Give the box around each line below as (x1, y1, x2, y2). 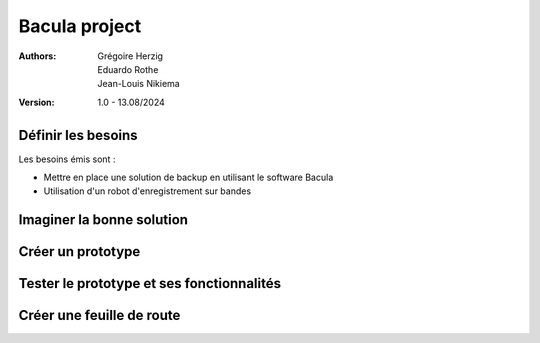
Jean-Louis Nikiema (97, 78, 180, 90)
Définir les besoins (18, 126, 139, 144)
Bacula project (18, 15, 142, 37)
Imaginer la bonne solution (18, 211, 189, 229)
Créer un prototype (18, 243, 141, 260)
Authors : (18, 50, 57, 62)
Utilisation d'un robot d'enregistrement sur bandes (43, 185, 252, 197)
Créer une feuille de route (18, 307, 181, 324)
